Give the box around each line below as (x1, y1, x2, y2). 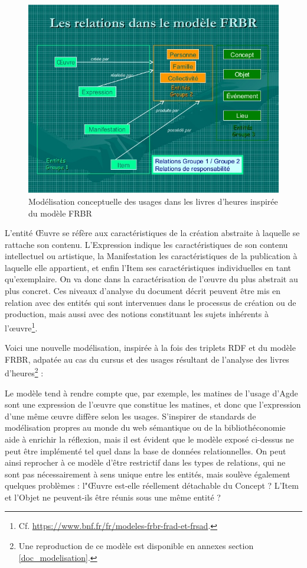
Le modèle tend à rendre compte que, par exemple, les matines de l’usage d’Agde (5, 386, 298, 399)
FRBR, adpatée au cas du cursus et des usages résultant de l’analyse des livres (5, 353, 289, 365)
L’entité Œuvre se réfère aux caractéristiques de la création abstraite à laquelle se (5, 227, 300, 239)
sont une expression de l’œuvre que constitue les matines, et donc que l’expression (5, 398, 301, 411)
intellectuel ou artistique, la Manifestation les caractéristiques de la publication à (5, 250, 298, 262)
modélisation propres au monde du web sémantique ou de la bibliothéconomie (5, 421, 286, 434)
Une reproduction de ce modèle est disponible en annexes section (18, 540, 254, 552)
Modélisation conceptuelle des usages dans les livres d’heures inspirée (28, 195, 278, 207)
